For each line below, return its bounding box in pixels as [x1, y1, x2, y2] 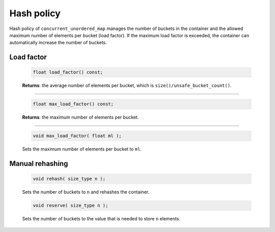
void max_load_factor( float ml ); [33, 133, 122, 139]
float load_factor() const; [33, 69, 103, 75]
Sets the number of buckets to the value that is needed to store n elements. [22, 216, 181, 222]
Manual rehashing [9, 159, 68, 168]
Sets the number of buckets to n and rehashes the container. [22, 189, 150, 195]
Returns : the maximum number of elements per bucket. [22, 114, 139, 121]
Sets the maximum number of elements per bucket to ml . [22, 146, 142, 152]
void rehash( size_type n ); [33, 176, 106, 182]
